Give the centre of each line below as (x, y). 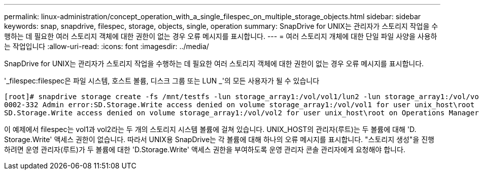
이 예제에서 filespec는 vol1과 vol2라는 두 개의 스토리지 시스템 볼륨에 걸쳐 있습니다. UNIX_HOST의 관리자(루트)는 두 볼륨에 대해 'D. (210, 129)
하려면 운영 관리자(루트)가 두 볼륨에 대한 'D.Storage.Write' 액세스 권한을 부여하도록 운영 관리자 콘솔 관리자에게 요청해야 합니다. (205, 149)
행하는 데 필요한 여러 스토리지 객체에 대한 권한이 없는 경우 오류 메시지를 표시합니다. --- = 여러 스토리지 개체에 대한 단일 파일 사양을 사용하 (221, 36)
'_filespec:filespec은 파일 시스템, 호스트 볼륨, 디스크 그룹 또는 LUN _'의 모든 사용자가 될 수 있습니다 (162, 81)
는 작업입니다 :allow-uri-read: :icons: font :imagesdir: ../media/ (107, 46)
